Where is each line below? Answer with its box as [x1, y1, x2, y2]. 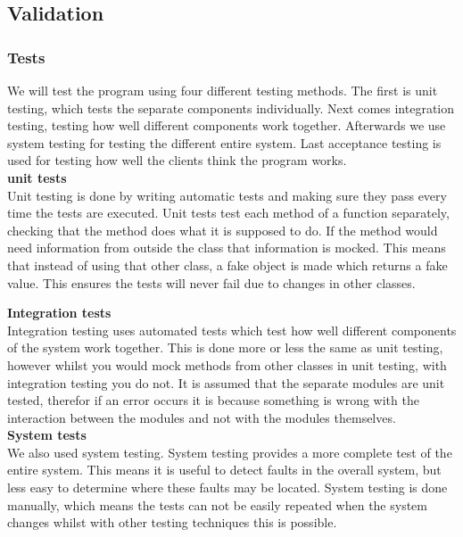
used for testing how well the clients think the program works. [7, 151, 347, 169]
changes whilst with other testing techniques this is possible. [7, 513, 337, 532]
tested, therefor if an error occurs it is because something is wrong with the [7, 391, 419, 409]
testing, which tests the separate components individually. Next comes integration [7, 98, 455, 117]
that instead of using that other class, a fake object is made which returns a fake [7, 255, 448, 274]
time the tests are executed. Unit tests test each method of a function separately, [7, 203, 450, 222]
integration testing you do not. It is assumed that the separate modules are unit [7, 373, 445, 392]
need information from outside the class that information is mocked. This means [7, 238, 446, 257]
